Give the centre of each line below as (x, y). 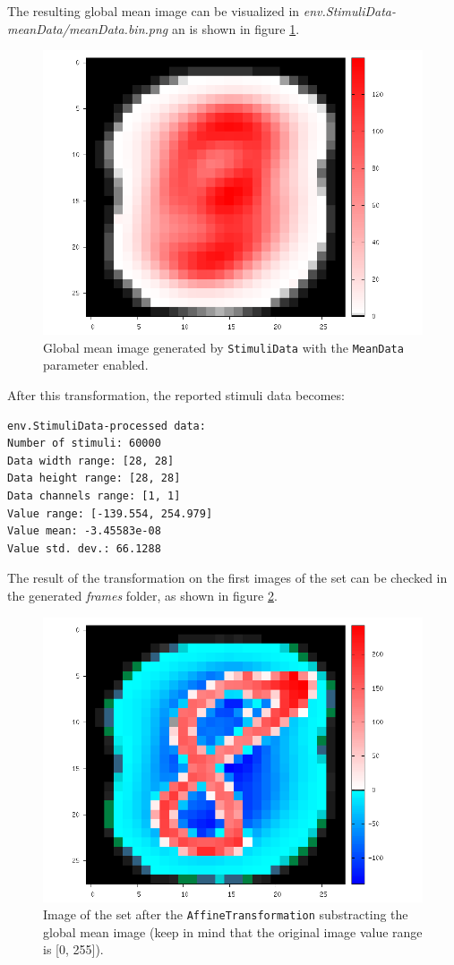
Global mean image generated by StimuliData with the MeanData (223, 347)
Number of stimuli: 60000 (84, 444)
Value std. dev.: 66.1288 (84, 548)
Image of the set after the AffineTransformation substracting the (226, 914)
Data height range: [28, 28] (94, 478)
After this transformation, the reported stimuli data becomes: (176, 395)
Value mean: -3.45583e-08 (84, 531)
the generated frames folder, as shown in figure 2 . (142, 595)
